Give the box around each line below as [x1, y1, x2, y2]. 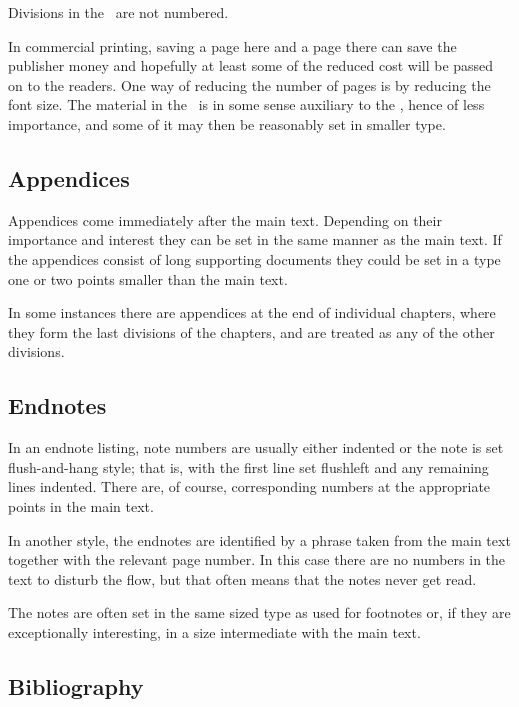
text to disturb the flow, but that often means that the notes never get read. [8, 568, 477, 589]
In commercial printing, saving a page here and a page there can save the [8, 35, 457, 56]
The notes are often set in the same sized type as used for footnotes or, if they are [8, 602, 511, 623]
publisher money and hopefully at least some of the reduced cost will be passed [8, 55, 494, 76]
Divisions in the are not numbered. [8, 2, 229, 22]
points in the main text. [8, 495, 154, 516]
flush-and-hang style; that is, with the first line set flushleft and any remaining [8, 456, 489, 477]
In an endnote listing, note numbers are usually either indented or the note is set [8, 437, 504, 458]
